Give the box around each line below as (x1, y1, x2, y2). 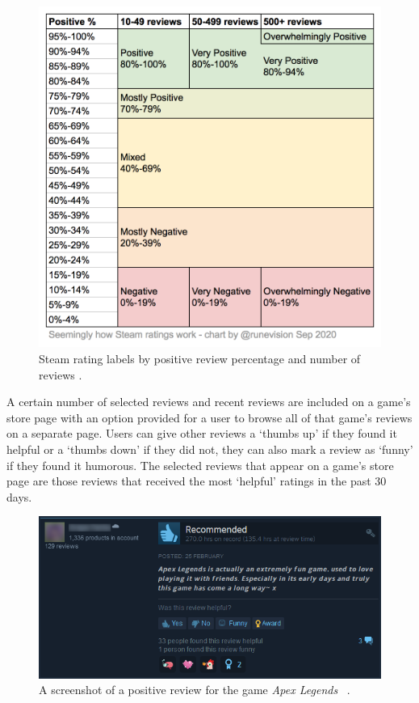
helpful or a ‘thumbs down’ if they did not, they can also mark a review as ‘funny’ (6, 440, 413, 457)
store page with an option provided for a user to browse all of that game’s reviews (6, 409, 413, 426)
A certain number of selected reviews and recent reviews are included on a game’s (6, 393, 411, 410)
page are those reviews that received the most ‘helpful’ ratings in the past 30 (6, 472, 387, 489)
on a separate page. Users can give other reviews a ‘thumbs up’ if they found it (6, 425, 397, 442)
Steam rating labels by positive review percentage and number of (39, 349, 361, 366)
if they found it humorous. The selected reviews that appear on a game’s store (6, 456, 394, 473)
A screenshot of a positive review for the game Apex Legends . (39, 681, 350, 698)
